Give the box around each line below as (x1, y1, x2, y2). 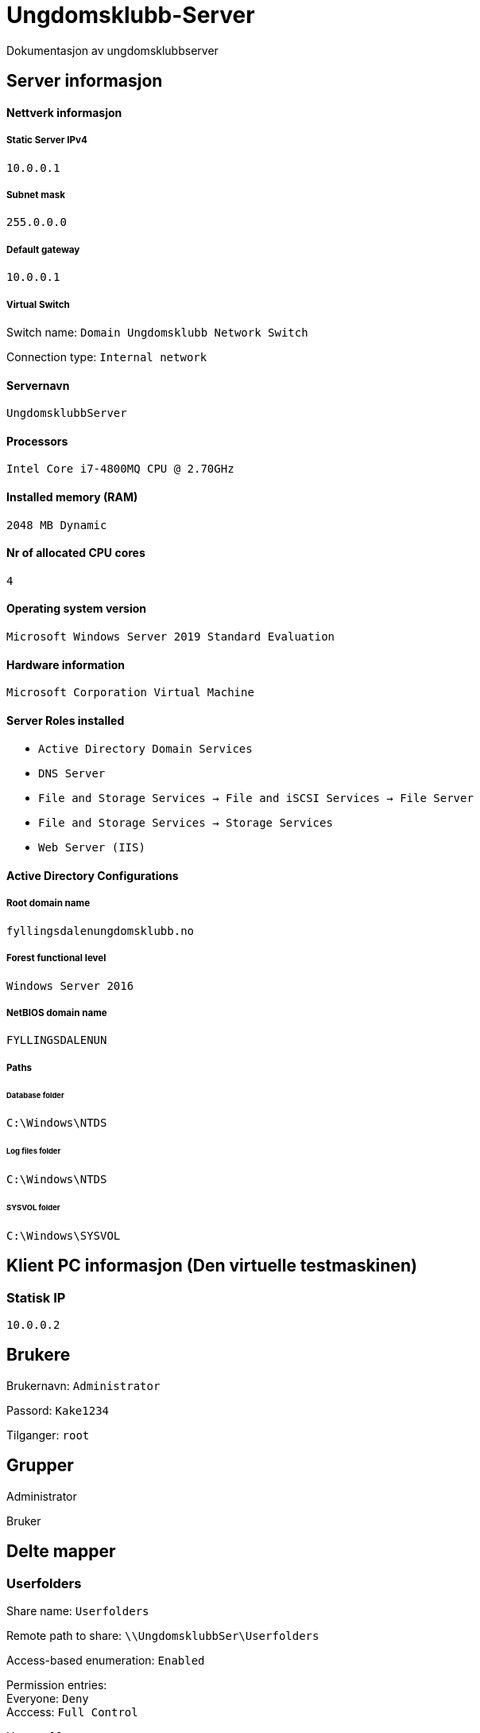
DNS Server (38, 767, 106, 781)
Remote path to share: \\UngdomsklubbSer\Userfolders (6, 1628, 319, 1642)
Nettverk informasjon (6, 105, 122, 119)
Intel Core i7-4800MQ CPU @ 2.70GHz (6, 462, 234, 476)
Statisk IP (6, 1289, 66, 1306)
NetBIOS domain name (6, 1007, 107, 1018)
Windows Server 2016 (6, 979, 134, 992)
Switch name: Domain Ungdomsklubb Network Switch (6, 325, 308, 339)
